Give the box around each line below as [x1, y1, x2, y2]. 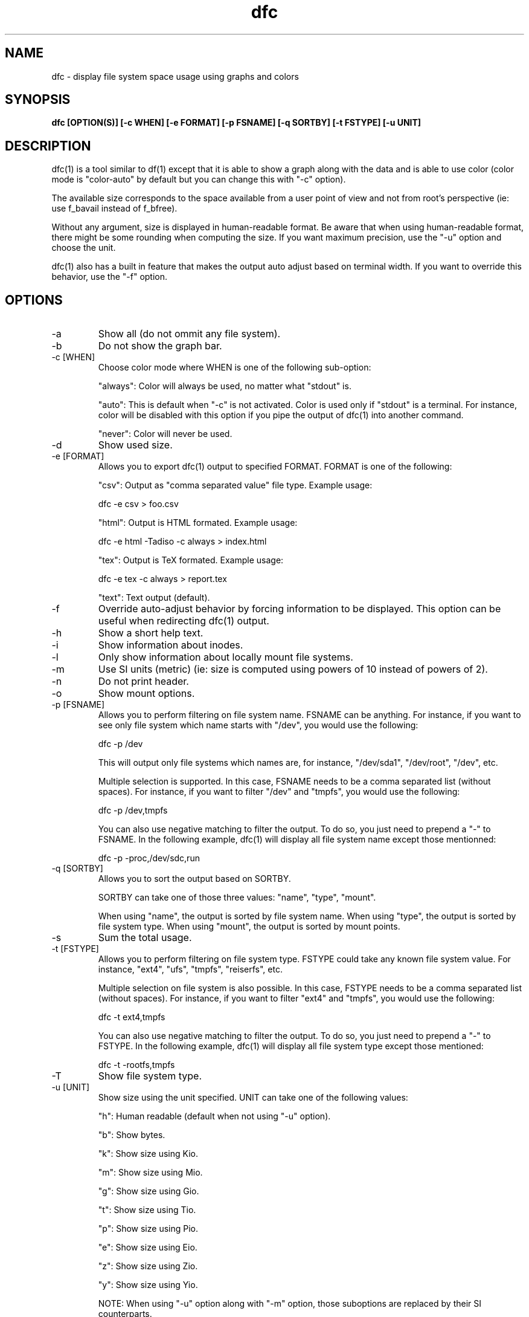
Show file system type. [98, 1070, 202, 1082]
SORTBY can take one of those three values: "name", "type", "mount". [98, 892, 376, 903]
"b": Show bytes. [98, 1130, 165, 1141]
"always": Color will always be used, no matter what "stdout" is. [98, 381, 351, 392]
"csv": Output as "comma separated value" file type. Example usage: [98, 480, 373, 491]
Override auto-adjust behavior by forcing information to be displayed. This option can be [98, 603, 501, 615]
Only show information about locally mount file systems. [98, 651, 353, 664]
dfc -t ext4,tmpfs [98, 1012, 165, 1023]
